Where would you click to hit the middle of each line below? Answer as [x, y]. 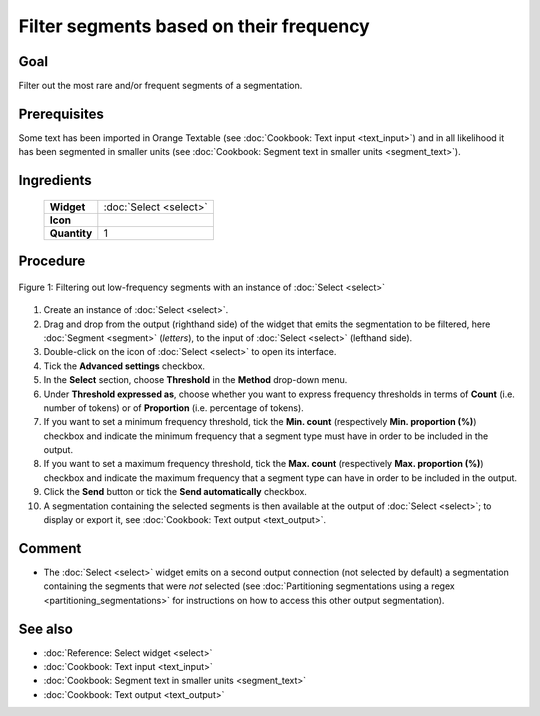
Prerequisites [61, 113]
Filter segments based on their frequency [194, 26]
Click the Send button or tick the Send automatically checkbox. [175, 492]
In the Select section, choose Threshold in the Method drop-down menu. [195, 380]
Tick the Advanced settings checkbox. [124, 366]
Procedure [52, 261]
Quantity [71, 233]
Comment [50, 548]
